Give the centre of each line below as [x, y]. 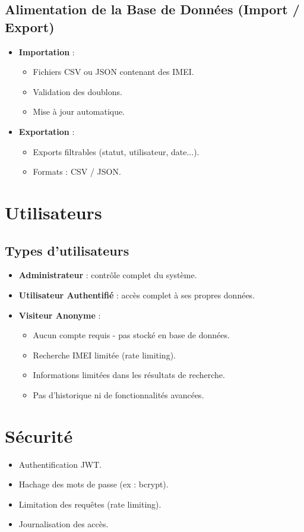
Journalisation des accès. [64, 524]
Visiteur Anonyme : [60, 315]
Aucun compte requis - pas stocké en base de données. [131, 335]
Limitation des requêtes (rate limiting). [90, 504]
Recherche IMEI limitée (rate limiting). [104, 355]
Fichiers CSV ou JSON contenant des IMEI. [113, 72]
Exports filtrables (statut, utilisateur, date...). [116, 151]
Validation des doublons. [77, 91]
